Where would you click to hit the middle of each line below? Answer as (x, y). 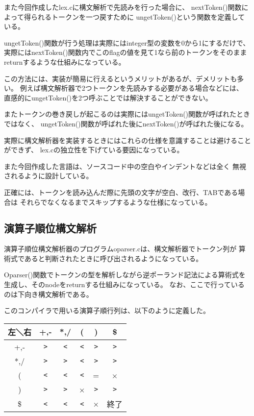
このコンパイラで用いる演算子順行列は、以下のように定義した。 (107, 310)
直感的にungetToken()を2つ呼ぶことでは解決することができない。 (108, 97)
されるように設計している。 (49, 176)
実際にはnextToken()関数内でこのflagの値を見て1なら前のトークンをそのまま (126, 52)
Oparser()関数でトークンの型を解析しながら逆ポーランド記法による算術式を (125, 275)
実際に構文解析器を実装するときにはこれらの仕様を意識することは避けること (127, 140)
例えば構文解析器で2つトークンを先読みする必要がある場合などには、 (131, 88)
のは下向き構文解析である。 (49, 294)
